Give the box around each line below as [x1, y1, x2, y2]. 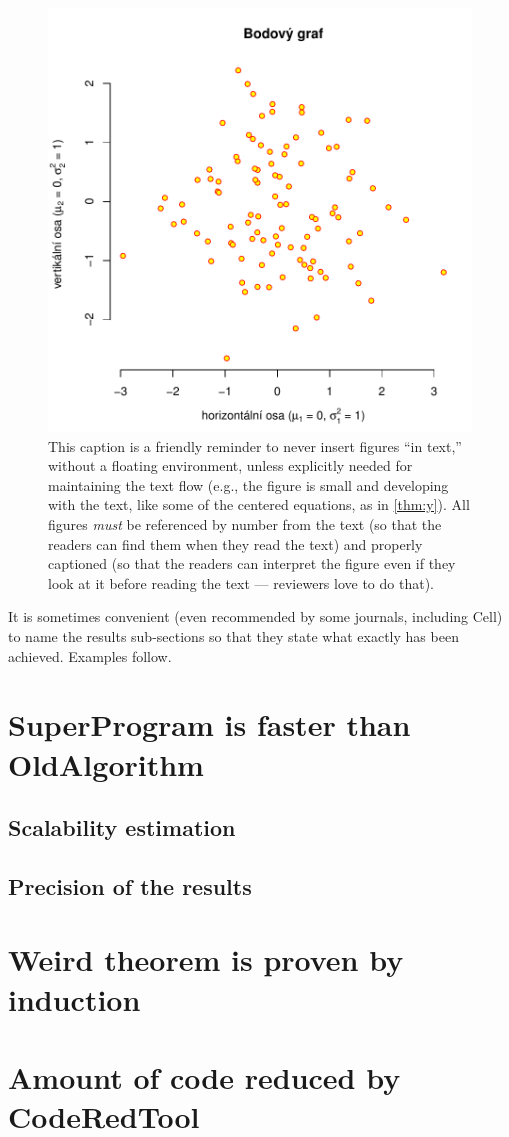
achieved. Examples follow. [8, 645, 172, 666]
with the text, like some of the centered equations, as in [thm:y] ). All [48, 494, 470, 515]
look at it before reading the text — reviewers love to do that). [48, 572, 434, 593]
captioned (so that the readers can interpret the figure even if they [48, 553, 456, 574]
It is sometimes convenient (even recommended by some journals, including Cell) [8, 606, 503, 627]
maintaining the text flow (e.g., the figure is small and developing [48, 474, 449, 495]
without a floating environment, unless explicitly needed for [48, 455, 413, 476]
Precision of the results [8, 870, 252, 901]
